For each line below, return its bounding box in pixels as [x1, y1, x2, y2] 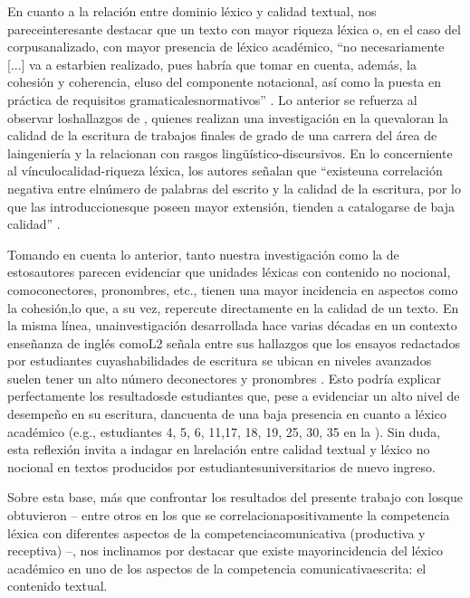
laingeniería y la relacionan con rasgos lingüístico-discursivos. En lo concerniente [7, 143, 453, 162]
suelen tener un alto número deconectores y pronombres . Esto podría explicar [7, 368, 442, 387]
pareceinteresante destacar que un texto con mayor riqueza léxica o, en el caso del [7, 19, 461, 38]
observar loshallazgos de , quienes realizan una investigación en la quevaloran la [7, 108, 449, 127]
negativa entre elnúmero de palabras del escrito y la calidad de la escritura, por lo [7, 178, 461, 197]
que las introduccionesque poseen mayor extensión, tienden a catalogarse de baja [7, 196, 455, 215]
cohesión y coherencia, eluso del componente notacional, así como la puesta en [7, 72, 442, 91]
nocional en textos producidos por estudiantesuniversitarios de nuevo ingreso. [7, 457, 436, 476]
